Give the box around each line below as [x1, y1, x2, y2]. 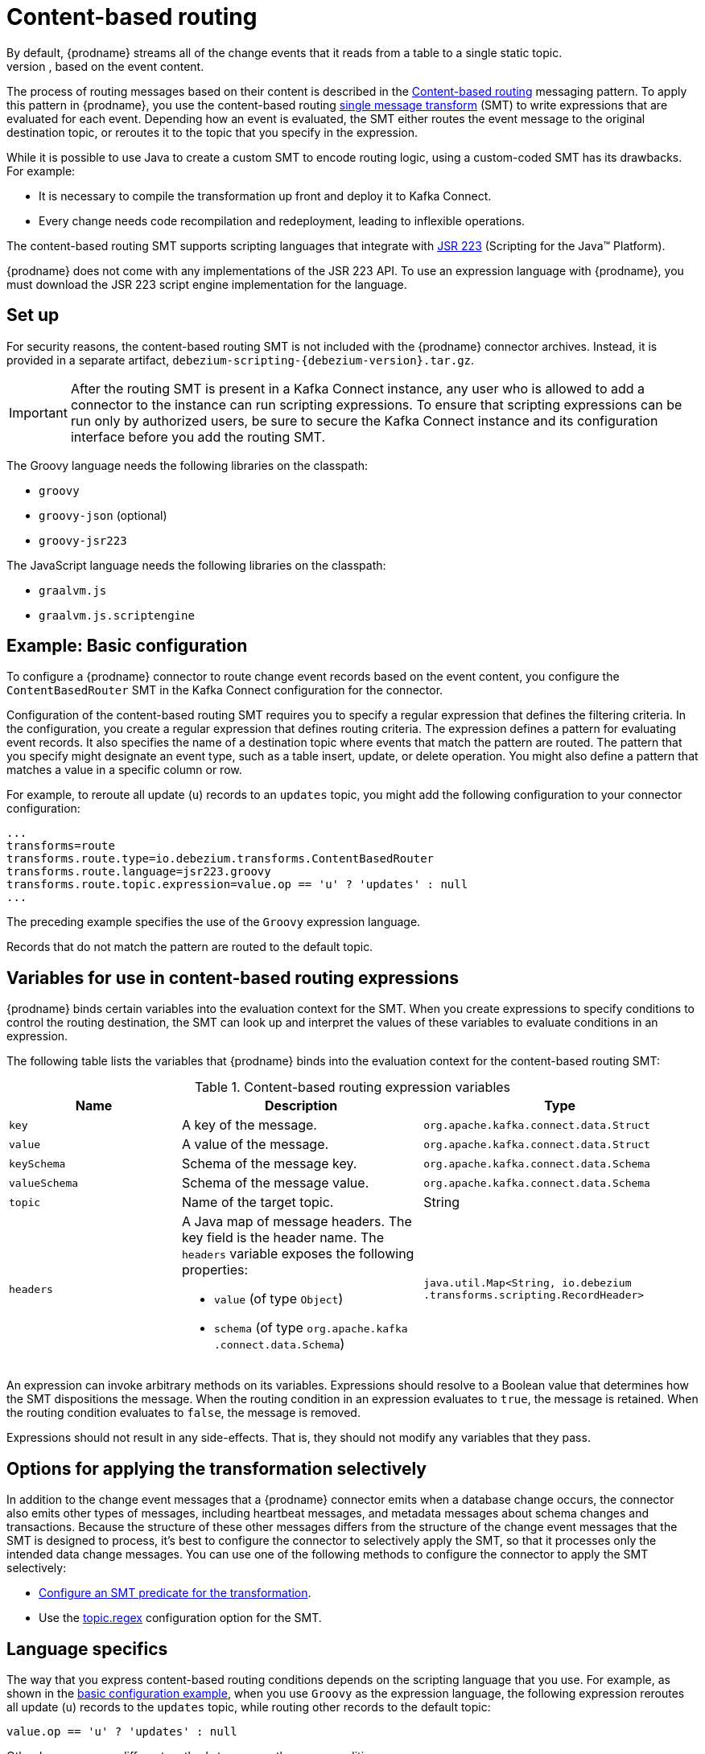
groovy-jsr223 [39, 533, 127, 547]
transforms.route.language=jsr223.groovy [6, 865, 271, 879]
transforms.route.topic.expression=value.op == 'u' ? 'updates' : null [6, 878, 468, 891]
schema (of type [214, 1320, 303, 1336]
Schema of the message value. [182, 1175, 369, 1192]
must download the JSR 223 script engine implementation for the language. [6, 277, 407, 291]
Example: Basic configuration [6, 636, 248, 657]
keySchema [9, 1157, 66, 1170]
